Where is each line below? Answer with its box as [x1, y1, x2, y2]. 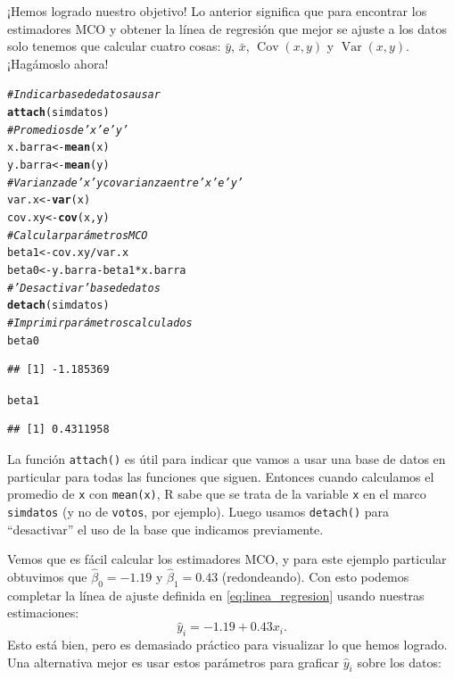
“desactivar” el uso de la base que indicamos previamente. [7, 519, 324, 538]
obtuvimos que [7, 567, 87, 586]
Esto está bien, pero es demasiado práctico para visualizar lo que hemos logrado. [7, 635, 448, 654]
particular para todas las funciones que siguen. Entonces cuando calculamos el [7, 467, 434, 485]
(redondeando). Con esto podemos [221, 567, 409, 586]
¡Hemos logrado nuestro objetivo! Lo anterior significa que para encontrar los [7, 2, 427, 20]
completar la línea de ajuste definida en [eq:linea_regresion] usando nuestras [7, 585, 425, 604]
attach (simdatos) [7, 106, 110, 120]
